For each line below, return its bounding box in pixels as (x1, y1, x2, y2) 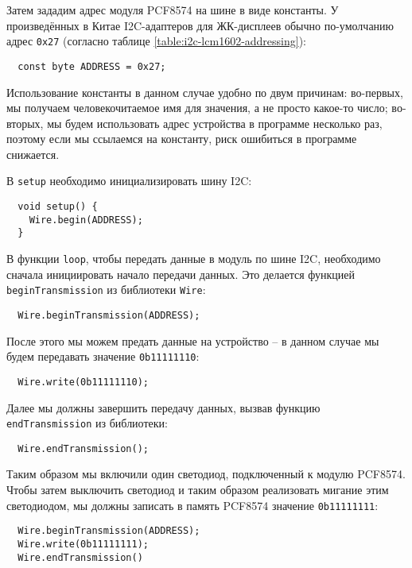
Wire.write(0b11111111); (17, 538, 149, 550)
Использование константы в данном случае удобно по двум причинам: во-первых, (6, 83, 403, 100)
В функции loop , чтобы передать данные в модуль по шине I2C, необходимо (6, 250, 381, 267)
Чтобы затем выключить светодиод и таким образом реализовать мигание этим (6, 481, 389, 498)
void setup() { (17, 201, 98, 213)
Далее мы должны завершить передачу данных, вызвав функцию (6, 399, 321, 415)
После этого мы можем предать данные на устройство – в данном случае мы (6, 332, 379, 349)
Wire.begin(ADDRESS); (29, 214, 143, 226)
